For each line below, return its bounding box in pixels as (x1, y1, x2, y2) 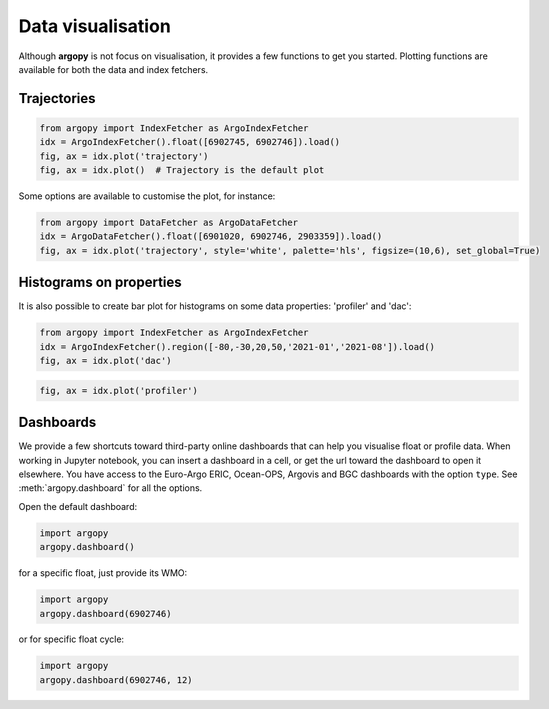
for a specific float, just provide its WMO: (18, 567, 188, 579)
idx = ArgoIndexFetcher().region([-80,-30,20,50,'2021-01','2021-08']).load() (39, 341, 435, 352)
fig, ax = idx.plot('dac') (39, 355, 172, 367)
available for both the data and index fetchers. (18, 63, 209, 75)
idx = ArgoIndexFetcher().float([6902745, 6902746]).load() (39, 136, 341, 148)
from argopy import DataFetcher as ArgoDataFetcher (39, 217, 299, 229)
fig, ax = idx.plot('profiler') (39, 385, 199, 396)
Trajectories (18, 90, 96, 107)
